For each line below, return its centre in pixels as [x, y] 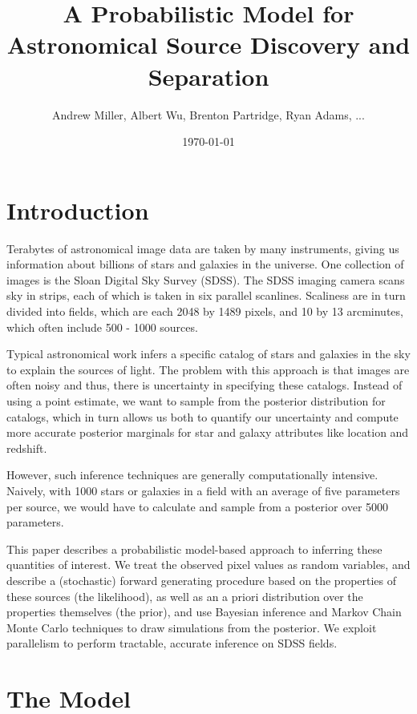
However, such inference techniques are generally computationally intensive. [192, 475]
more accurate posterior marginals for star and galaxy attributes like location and [208, 432]
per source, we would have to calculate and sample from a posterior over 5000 [198, 506]
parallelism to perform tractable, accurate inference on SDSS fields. [172, 643]
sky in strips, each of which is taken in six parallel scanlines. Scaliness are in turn [206, 295]
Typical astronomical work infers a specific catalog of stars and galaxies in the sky [208, 354]
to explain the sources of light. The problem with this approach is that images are [208, 369]
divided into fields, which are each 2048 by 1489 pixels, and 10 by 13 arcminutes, [205, 311]
